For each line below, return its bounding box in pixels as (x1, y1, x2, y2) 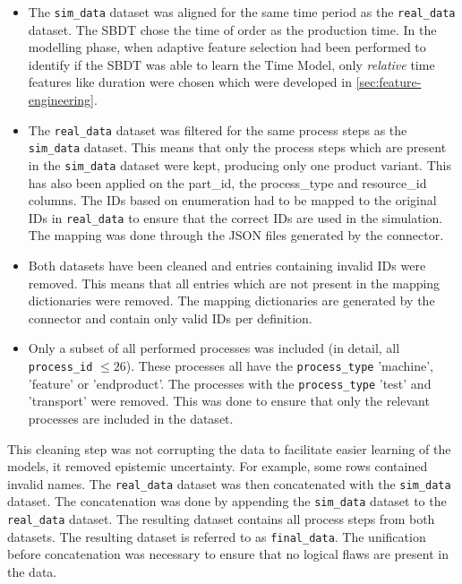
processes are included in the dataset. (28, 408, 234, 427)
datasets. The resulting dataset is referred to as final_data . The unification (7, 527, 426, 545)
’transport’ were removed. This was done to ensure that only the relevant (28, 391, 430, 410)
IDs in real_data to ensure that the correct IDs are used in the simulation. (28, 208, 443, 227)
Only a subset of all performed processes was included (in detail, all (28, 339, 400, 357)
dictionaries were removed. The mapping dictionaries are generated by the (28, 291, 435, 310)
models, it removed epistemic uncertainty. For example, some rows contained (7, 457, 428, 476)
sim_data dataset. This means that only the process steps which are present (28, 138, 447, 157)
